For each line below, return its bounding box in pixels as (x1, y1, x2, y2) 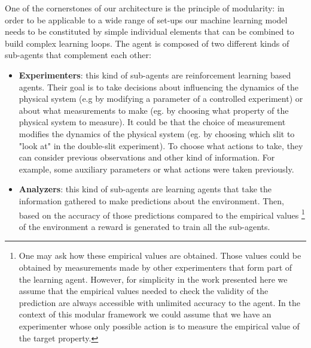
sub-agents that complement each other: (5, 49, 151, 61)
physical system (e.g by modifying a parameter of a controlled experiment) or (19, 92, 303, 105)
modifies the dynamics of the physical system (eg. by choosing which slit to (19, 127, 295, 140)
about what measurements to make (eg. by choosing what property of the (19, 104, 289, 116)
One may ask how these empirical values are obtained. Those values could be (19, 249, 301, 262)
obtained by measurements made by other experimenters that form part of (19, 261, 292, 273)
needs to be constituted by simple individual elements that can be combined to (5, 25, 294, 38)
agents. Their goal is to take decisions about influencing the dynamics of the (19, 80, 298, 93)
